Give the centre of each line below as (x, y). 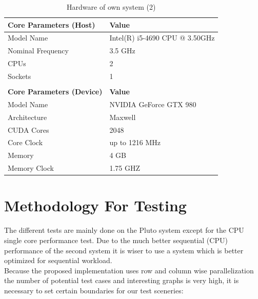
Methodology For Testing (95, 205)
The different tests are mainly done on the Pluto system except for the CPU (124, 230)
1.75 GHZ (125, 168)
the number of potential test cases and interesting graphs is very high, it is (122, 280)
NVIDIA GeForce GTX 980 (153, 104)
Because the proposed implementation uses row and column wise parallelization (129, 270)
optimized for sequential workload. (58, 260)
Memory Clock (31, 168)
